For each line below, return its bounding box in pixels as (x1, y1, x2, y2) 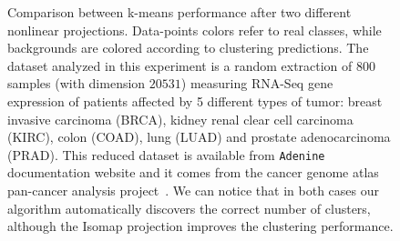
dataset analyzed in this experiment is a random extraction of (7, 55, 353, 75)
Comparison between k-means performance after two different (7, 3, 352, 21)
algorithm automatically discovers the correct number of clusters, (7, 198, 371, 217)
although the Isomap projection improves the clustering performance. (7, 216, 394, 236)
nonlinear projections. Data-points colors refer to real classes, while (7, 20, 382, 39)
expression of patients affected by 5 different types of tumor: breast (7, 91, 383, 110)
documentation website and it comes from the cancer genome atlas (7, 163, 379, 182)
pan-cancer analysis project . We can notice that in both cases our (7, 181, 379, 199)
